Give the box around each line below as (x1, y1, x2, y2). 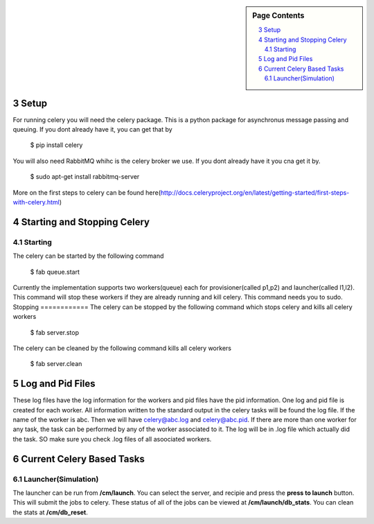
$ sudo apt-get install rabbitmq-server (30, 173, 140, 181)
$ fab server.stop (30, 328, 80, 336)
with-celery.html (12, 198, 60, 207)
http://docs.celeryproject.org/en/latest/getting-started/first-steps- (160, 188, 350, 197)
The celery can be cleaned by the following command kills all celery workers (12, 344, 232, 352)
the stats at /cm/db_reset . (12, 508, 88, 516)
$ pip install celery (30, 141, 83, 149)
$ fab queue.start (30, 268, 80, 276)
